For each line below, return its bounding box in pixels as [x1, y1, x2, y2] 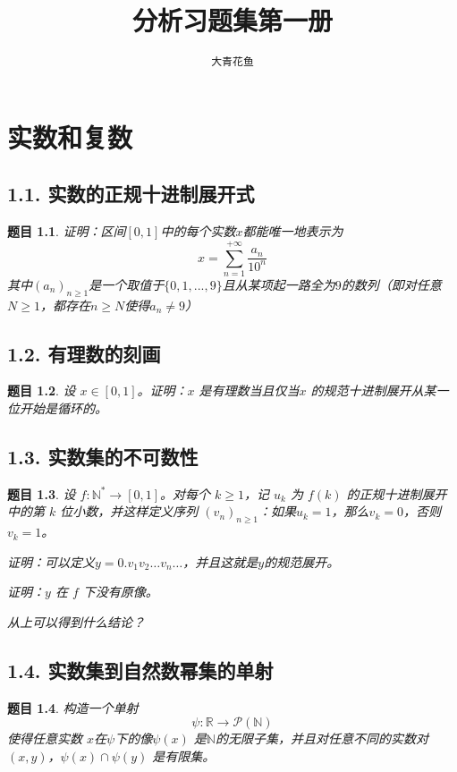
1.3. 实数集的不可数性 [7, 443, 199, 471]
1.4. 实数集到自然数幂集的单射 [7, 657, 274, 684]
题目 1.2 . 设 [7, 381, 76, 400]
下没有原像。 [82, 582, 158, 601]
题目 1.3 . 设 [7, 484, 76, 503]
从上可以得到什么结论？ [7, 613, 145, 632]
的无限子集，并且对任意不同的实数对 [215, 729, 428, 748]
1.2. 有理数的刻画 [7, 339, 161, 367]
